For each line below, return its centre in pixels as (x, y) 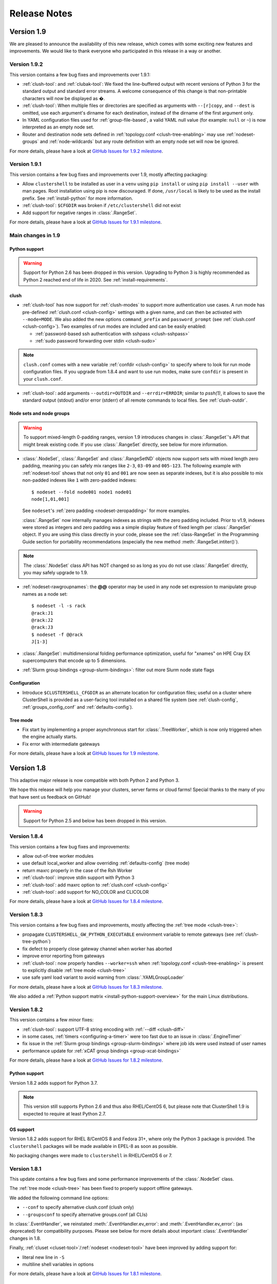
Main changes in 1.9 (35, 235)
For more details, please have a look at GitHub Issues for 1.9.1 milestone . (86, 222)
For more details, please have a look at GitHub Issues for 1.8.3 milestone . (86, 987)
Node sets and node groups (40, 413)
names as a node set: (45, 594)
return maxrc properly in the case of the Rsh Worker (77, 870)
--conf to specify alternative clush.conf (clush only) (78, 1207)
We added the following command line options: (59, 1198)
